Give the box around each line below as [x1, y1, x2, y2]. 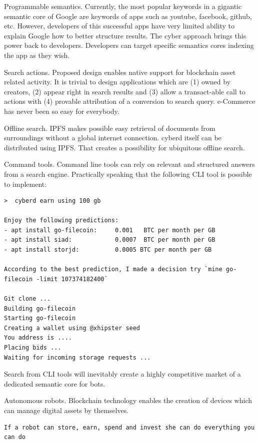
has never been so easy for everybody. [4, 105, 119, 116]
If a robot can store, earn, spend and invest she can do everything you [4, 424, 255, 431]
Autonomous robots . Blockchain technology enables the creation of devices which [4, 395, 252, 406]
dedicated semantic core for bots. [4, 378, 105, 389]
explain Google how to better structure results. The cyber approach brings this [4, 30, 246, 40]
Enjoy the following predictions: [4, 217, 119, 224]
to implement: [4, 178, 47, 189]
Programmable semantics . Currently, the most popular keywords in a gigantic [4, 1, 242, 11]
